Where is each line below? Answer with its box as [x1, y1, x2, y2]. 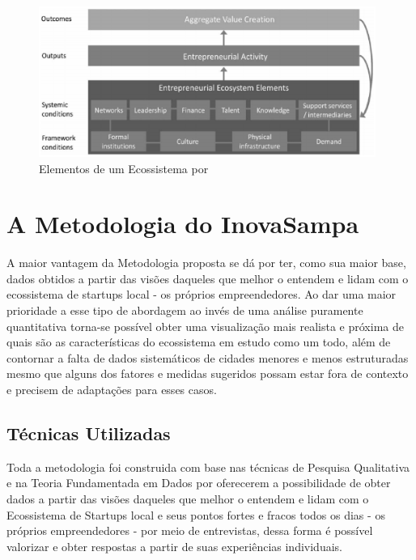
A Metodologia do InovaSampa [6, 207, 359, 240]
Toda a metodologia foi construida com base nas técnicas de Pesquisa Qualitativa [6, 458, 410, 475]
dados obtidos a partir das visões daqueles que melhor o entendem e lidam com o [6, 269, 409, 286]
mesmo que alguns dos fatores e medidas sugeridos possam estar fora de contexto [6, 365, 409, 382]
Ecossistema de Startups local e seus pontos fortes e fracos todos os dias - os [6, 506, 385, 523]
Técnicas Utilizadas [6, 420, 171, 445]
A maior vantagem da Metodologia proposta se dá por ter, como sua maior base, [6, 254, 406, 271]
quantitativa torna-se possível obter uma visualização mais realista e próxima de [6, 317, 404, 334]
